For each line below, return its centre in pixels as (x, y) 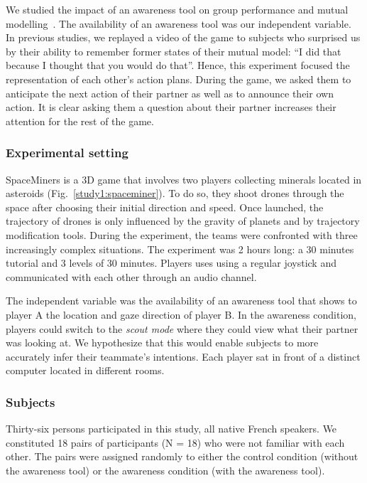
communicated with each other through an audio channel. (131, 276)
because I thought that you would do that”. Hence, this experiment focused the (178, 65)
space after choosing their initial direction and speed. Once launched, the (165, 207)
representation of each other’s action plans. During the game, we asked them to (179, 79)
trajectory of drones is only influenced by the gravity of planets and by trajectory (183, 221)
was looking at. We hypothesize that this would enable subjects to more (162, 343)
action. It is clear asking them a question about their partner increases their (171, 107)
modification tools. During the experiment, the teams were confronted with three (182, 234)
